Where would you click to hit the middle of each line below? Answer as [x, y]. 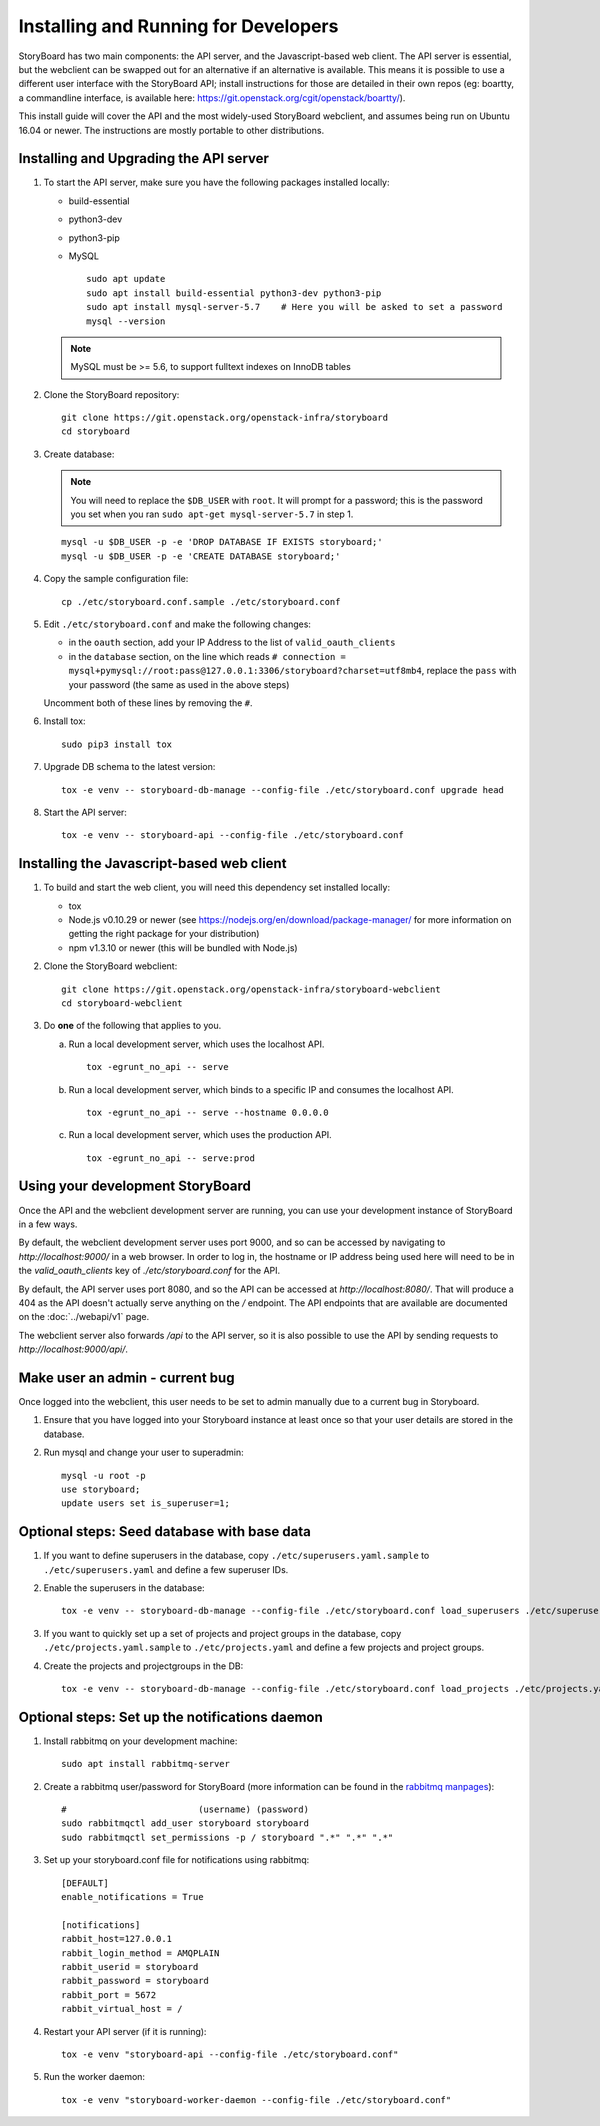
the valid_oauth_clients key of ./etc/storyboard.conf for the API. [149, 1271]
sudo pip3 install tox [117, 744]
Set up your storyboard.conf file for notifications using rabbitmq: [176, 1860]
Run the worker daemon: [94, 2077]
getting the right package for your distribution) [164, 934]
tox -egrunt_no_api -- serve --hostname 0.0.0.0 [207, 1112]
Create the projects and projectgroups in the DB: [143, 1666]
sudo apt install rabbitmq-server [145, 1764]
